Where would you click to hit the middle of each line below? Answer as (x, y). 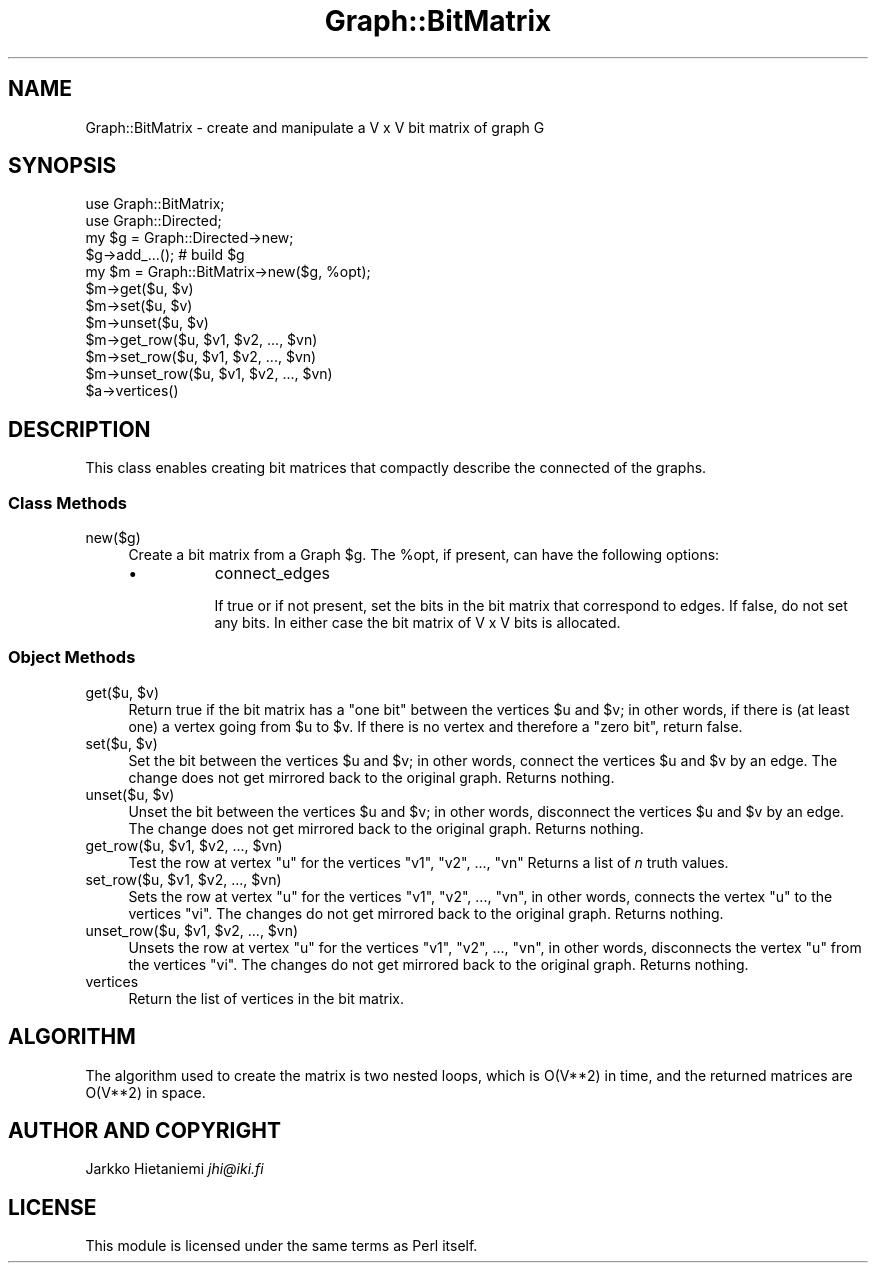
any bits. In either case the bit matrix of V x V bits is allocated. (417, 623)
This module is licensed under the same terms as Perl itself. (281, 1246)
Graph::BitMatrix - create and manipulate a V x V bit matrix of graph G (315, 127)
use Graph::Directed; (153, 221)
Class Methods (67, 502)
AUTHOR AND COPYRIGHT (144, 1131)
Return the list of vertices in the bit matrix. (266, 998)
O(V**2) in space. (145, 1092)
